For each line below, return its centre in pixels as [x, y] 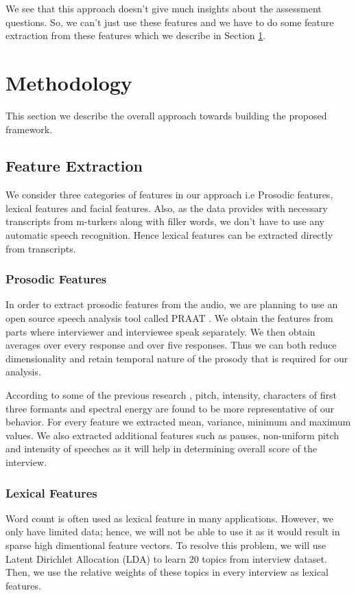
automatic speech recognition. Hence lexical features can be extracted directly [169, 235]
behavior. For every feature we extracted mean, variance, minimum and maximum [178, 422]
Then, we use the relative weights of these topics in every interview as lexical [167, 572]
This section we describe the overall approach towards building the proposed [166, 115]
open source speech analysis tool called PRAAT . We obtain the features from [169, 318]
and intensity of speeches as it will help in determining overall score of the [161, 448]
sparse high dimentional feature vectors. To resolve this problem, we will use [166, 545]
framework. [29, 129]
